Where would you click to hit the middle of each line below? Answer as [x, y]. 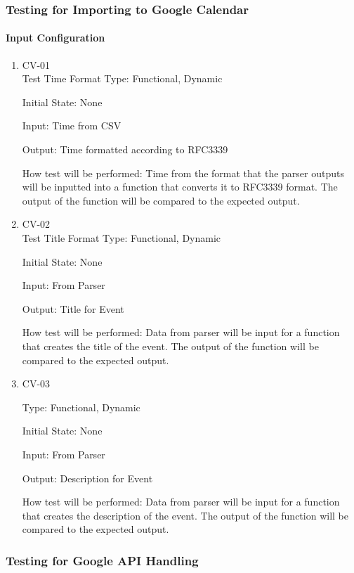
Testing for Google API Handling [102, 560]
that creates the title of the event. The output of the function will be [170, 346]
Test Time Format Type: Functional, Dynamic [122, 78]
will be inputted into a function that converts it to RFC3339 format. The [180, 187]
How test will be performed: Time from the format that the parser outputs [183, 173]
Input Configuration [55, 38]
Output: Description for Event [87, 478]
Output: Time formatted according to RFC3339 [125, 149]
